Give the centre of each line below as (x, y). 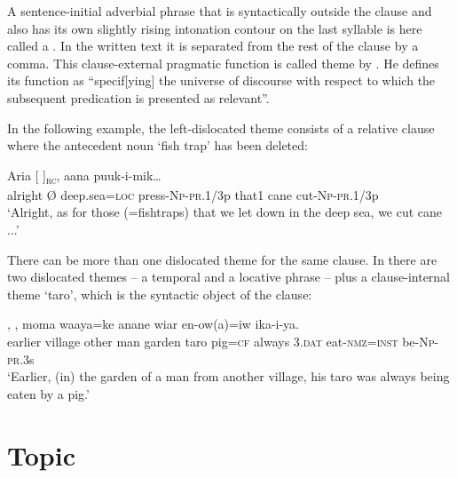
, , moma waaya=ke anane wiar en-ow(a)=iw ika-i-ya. (153, 324)
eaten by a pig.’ (48, 393)
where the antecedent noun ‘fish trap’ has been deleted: (158, 145)
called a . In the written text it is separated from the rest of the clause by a (213, 46)
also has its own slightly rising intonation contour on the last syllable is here (215, 28)
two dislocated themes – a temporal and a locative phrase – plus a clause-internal (229, 277)
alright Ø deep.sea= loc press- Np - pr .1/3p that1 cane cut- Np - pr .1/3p (193, 194)
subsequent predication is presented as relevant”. (138, 97)
